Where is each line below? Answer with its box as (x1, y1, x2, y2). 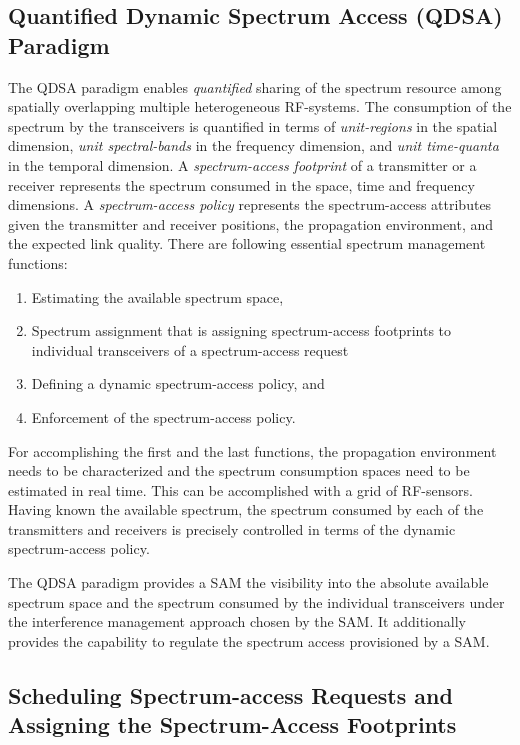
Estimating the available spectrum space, (31, 286, 284, 307)
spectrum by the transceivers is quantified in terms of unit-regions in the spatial (8, 115, 498, 136)
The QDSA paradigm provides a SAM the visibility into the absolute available (8, 572, 489, 593)
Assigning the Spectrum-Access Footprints (8, 709, 457, 740)
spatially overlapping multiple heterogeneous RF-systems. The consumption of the (8, 96, 512, 117)
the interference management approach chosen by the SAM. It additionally (8, 611, 466, 632)
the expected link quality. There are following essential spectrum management (8, 233, 486, 254)
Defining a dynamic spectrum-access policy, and (31, 373, 325, 394)
